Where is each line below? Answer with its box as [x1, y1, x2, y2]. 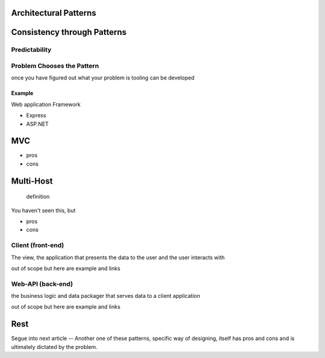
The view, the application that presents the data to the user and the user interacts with [11, 253, 225, 261]
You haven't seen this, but [11, 206, 76, 214]
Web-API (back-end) [11, 280, 73, 288]
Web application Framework [11, 100, 81, 108]
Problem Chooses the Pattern [11, 61, 99, 70]
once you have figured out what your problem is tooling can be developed [11, 74, 195, 81]
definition [26, 193, 50, 200]
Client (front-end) [11, 241, 64, 250]
